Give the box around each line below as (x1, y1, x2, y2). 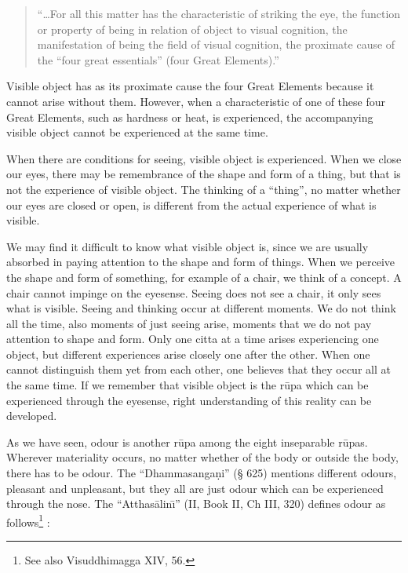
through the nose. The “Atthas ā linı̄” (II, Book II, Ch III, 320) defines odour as (6, 495, 386, 512)
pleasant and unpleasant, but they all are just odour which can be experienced (6, 480, 384, 496)
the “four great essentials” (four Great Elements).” (37, 51, 279, 68)
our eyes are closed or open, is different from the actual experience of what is (6, 196, 377, 213)
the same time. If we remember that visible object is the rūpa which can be (6, 377, 369, 393)
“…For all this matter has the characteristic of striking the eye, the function (37, 5, 401, 21)
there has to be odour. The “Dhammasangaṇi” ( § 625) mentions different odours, (6, 465, 397, 481)
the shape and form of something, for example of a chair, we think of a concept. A (6, 268, 402, 285)
